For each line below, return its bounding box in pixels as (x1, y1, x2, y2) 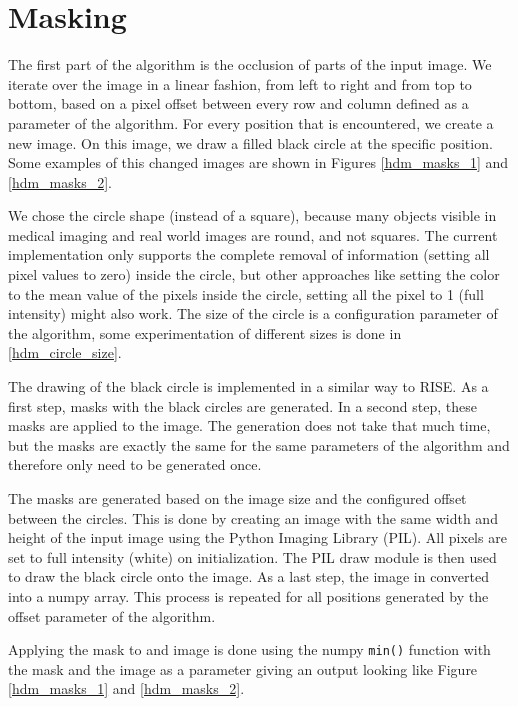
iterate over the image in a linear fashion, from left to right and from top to (8, 73, 472, 94)
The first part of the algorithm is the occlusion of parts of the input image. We (8, 54, 492, 75)
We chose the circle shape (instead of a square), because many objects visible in (8, 205, 497, 226)
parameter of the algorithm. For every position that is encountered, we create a (8, 112, 494, 133)
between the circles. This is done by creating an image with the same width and (8, 507, 498, 528)
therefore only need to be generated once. (8, 454, 262, 475)
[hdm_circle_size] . (8, 342, 122, 363)
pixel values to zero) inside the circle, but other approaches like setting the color (8, 264, 500, 285)
